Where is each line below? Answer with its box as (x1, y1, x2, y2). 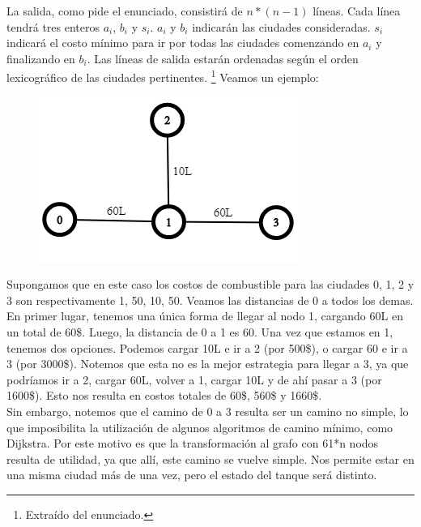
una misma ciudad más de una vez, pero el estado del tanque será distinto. (6, 466, 377, 483)
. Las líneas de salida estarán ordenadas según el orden (87, 49, 359, 66)
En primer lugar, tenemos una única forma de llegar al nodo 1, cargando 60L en (6, 307, 403, 324)
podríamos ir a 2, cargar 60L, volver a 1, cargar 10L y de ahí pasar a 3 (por (6, 371, 382, 388)
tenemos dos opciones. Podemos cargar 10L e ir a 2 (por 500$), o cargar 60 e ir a (6, 339, 408, 356)
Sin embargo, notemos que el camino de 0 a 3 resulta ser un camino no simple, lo (6, 402, 409, 419)
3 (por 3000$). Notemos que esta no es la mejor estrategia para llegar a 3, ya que (6, 355, 409, 372)
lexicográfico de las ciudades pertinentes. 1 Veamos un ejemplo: (6, 66, 319, 86)
